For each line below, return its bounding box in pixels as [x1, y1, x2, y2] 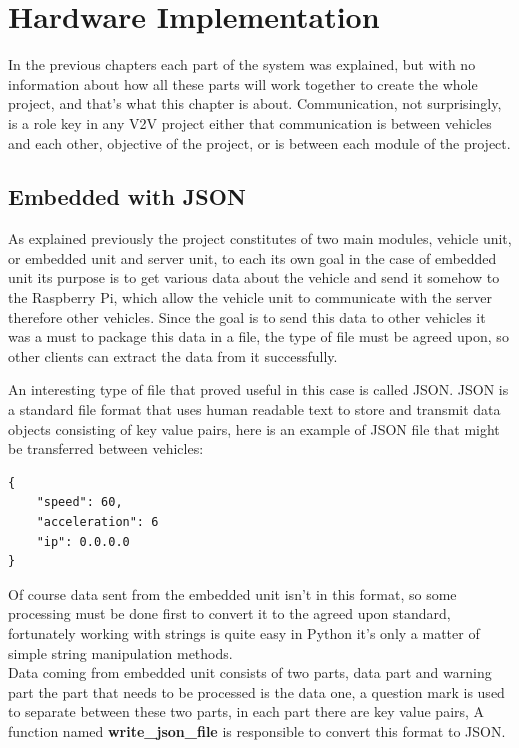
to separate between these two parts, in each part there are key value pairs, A [8, 701, 485, 722]
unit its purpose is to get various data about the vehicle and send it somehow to [8, 267, 500, 288]
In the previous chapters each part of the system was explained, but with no [8, 54, 476, 75]
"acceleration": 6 [36, 515, 159, 530]
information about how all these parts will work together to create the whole [8, 73, 478, 94]
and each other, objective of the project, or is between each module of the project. [8, 132, 511, 153]
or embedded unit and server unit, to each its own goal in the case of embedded [8, 247, 497, 268]
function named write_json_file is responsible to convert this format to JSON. [8, 720, 506, 741]
